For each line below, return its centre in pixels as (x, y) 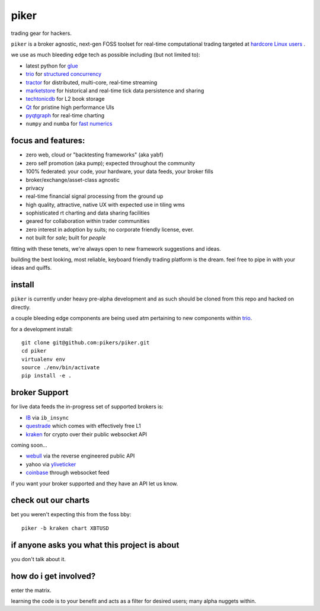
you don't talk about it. (39, 559)
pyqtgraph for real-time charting (65, 116)
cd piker (34, 351)
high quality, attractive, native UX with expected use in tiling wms (105, 204)
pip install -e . (47, 376)
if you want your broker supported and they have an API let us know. (95, 484)
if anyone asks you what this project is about (95, 545)
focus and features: (48, 141)
